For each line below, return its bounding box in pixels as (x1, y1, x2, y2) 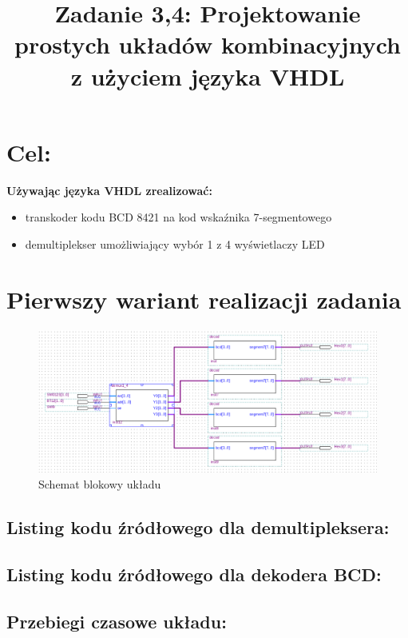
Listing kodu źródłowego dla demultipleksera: (6, 515, 390, 540)
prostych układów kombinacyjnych (14, 28, 401, 61)
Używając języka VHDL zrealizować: (6, 181, 212, 198)
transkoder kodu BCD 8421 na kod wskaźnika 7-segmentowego (25, 209, 332, 225)
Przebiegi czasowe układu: (6, 608, 227, 633)
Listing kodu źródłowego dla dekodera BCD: (6, 561, 382, 586)
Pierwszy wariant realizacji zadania (6, 282, 402, 315)
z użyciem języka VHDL (70, 59, 345, 92)
